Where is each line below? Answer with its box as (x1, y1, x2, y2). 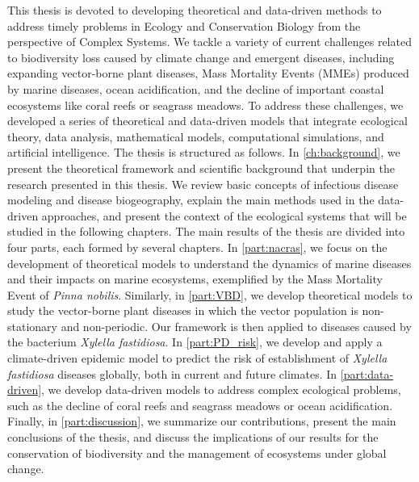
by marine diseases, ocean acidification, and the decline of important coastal (7, 80, 384, 97)
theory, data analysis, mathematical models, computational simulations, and (7, 128, 384, 145)
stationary (7, 317, 57, 334)
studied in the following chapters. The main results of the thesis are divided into (7, 223, 405, 240)
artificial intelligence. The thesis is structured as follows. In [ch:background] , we (7, 144, 400, 161)
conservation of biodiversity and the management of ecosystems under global (7, 444, 387, 461)
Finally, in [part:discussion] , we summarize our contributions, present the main (7, 413, 396, 430)
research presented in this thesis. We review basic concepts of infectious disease (7, 175, 399, 192)
